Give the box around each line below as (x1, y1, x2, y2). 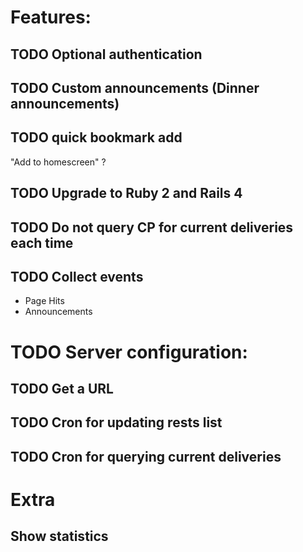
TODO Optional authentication (10, 46, 203, 63)
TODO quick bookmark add (10, 129, 183, 146)
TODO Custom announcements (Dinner (10, 79, 260, 96)
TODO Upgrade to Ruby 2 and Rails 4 (10, 185, 243, 202)
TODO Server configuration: (10, 341, 248, 363)
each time (10, 234, 74, 251)
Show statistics (10, 528, 109, 545)
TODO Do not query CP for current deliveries (10, 219, 294, 236)
